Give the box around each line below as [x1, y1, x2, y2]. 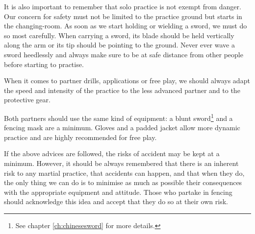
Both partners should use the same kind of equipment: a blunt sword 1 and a [4, 111, 233, 123]
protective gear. [4, 94, 51, 105]
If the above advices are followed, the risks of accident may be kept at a [4, 148, 220, 159]
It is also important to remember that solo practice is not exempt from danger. [4, 1, 241, 11]
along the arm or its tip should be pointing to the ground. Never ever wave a [4, 40, 235, 50]
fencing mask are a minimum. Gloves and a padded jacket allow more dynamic [4, 122, 240, 133]
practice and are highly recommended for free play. [4, 132, 157, 142]
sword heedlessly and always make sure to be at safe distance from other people [4, 49, 243, 59]
